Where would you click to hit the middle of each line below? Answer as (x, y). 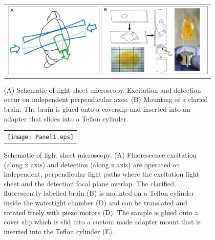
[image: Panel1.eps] (41, 137)
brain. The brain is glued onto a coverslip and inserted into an (97, 109)
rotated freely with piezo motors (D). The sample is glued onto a (101, 212)
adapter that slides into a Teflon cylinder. (66, 118)
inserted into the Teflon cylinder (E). (59, 231)
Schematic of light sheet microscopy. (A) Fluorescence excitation (100, 155)
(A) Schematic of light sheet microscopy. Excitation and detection (103, 90)
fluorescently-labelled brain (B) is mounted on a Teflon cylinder (99, 193)
